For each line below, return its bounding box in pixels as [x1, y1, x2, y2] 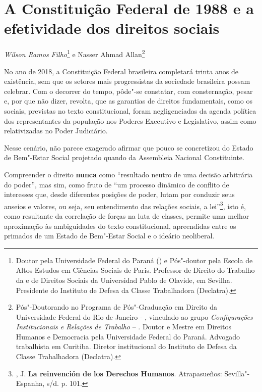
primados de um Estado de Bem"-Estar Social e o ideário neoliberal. [4, 230, 215, 241]
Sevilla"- [224, 368, 250, 378]
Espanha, [16, 378, 45, 388]
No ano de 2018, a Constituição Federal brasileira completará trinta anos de [4, 66, 238, 76]
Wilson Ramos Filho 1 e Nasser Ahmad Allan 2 [4, 47, 145, 59]
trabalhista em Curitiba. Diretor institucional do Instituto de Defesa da [16, 341, 237, 352]
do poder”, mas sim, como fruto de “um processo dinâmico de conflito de [4, 179, 229, 189]
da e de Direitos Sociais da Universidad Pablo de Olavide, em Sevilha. [16, 274, 232, 285]
